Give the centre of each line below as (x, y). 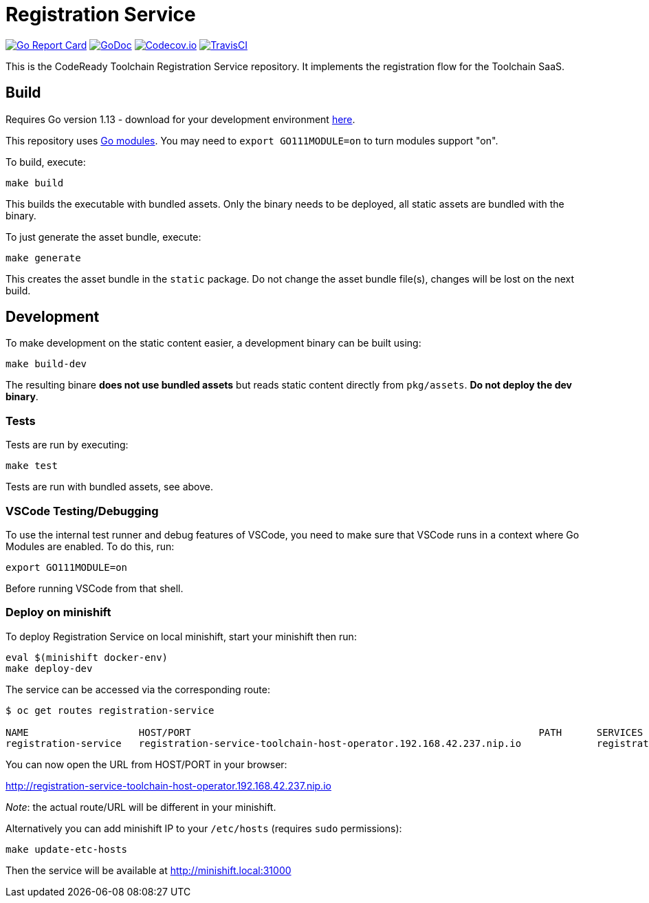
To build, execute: (46, 162)
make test (32, 466)
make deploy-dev (49, 668)
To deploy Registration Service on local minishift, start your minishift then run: (181, 636)
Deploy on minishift (58, 612)
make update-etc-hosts (67, 849)
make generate (43, 258)
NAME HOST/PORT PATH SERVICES (324, 732)
